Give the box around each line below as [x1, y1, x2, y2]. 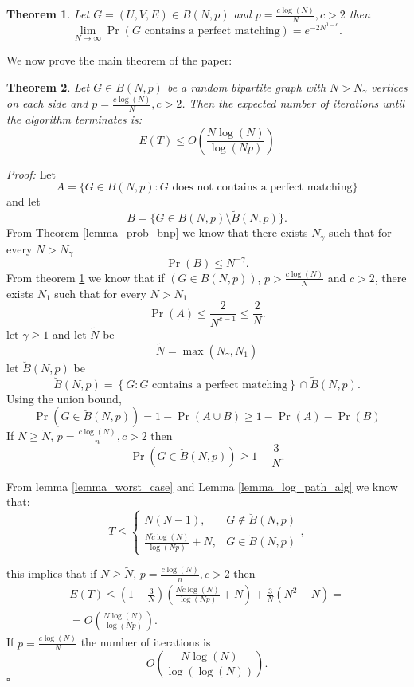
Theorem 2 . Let [6, 78, 90, 95]
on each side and [6, 95, 88, 112]
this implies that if [6, 565, 97, 582]
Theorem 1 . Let [6, 6, 90, 22]
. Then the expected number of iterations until [182, 95, 405, 112]
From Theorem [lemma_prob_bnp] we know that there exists [6, 224, 308, 241]
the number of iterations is [80, 634, 211, 650]
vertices [371, 78, 408, 95]
